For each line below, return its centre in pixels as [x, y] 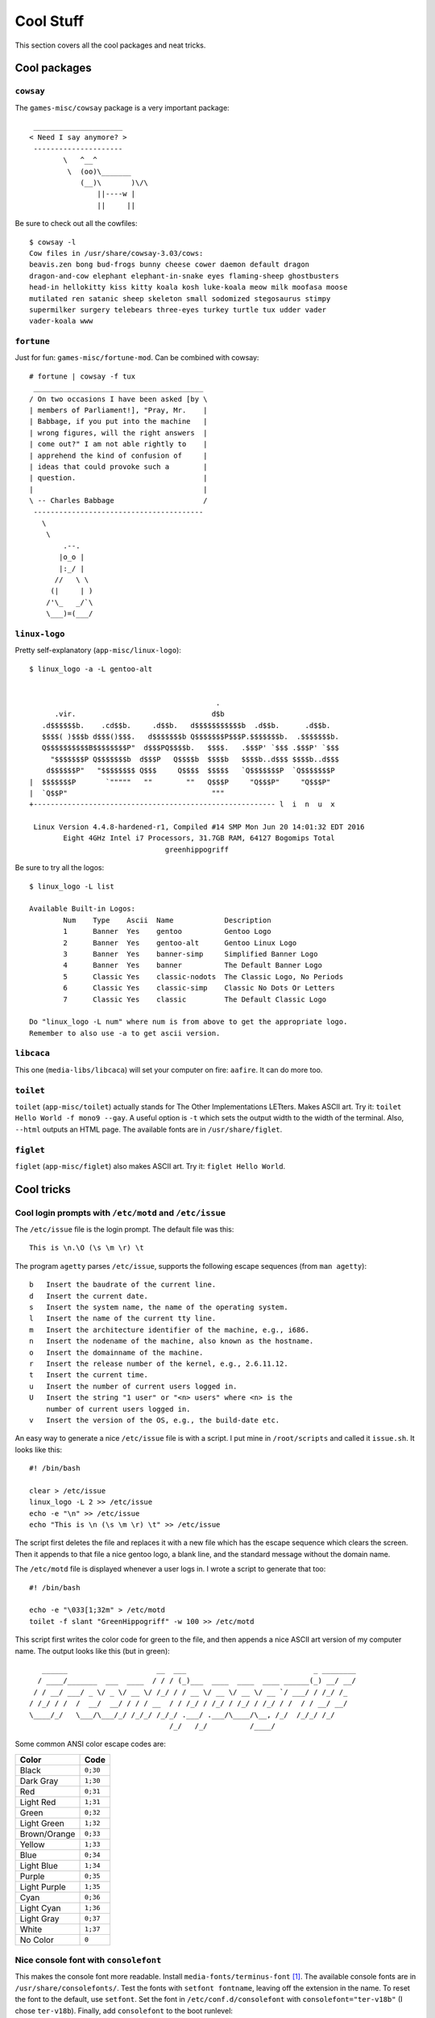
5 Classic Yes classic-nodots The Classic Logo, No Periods [203, 976]
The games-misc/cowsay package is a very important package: [122, 107]
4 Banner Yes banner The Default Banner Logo [193, 965]
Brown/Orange [48, 1834]
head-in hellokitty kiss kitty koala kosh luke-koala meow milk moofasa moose [188, 287]
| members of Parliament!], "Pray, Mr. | [119, 410]
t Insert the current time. [89, 1375]
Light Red [38, 1802]
